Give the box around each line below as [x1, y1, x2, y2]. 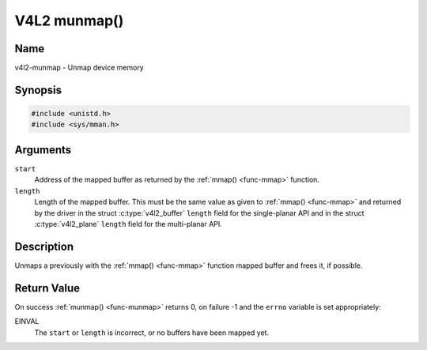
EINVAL [14, 317, 40, 326]
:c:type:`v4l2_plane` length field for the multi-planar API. [34, 219, 223, 228]
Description [14, 239, 74, 253]
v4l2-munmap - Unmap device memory [14, 63, 144, 73]
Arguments [14, 143, 72, 156]
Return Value [14, 281, 81, 295]
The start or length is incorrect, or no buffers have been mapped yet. [34, 328, 269, 337]
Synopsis [14, 83, 62, 96]
